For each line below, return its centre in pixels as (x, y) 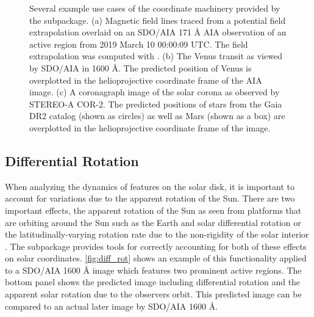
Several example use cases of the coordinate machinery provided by (155, 8)
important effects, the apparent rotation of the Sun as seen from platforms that (153, 210)
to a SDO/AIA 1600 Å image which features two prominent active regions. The (153, 270)
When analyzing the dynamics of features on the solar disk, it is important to (150, 186)
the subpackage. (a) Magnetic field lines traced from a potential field (158, 20)
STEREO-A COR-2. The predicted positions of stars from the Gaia (156, 104)
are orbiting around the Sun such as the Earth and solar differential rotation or (153, 222)
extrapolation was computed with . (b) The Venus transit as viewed (156, 56)
